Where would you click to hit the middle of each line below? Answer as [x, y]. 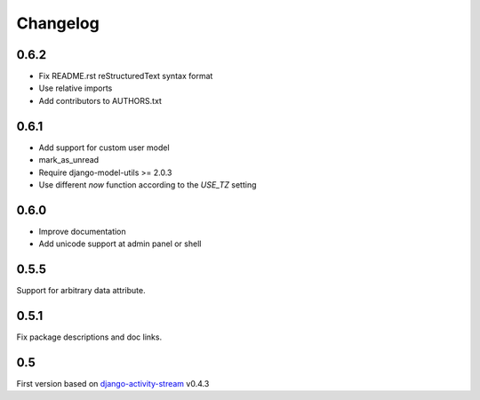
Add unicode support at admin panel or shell [120, 244]
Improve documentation [82, 231]
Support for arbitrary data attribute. [81, 291]
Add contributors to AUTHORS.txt [100, 100]
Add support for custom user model [104, 148]
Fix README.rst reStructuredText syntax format [126, 76]
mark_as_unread [69, 160]
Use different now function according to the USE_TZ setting [148, 184]
